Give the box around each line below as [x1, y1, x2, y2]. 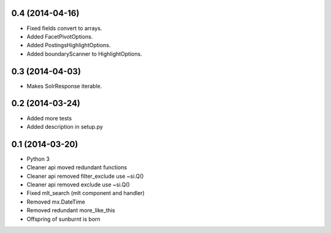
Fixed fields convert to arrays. [26, 25, 102, 32]
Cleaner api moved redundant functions [26, 164, 127, 171]
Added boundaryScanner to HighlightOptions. [26, 50, 142, 58]
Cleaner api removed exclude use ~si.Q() [26, 181, 130, 188]
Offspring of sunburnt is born [26, 215, 101, 223]
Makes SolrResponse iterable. [26, 82, 102, 90]
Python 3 [26, 155, 50, 162]
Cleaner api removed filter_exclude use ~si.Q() [26, 172, 144, 180]
